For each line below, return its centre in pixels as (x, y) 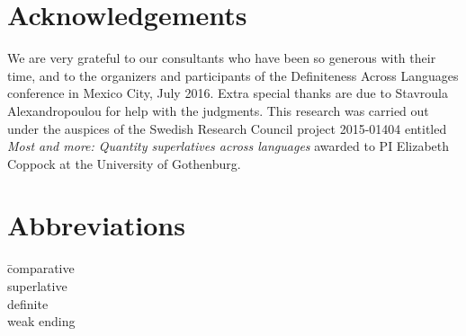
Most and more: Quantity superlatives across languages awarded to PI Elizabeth (229, 146)
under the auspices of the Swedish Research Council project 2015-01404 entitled (227, 128)
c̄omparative (41, 268)
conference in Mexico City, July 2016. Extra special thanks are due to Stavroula (228, 93)
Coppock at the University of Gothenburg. (124, 163)
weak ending (41, 321)
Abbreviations (96, 225)
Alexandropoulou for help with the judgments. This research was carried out (218, 110)
